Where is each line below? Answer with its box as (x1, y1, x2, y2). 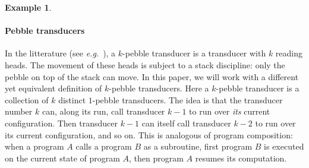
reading (275, 47, 303, 59)
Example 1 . (5, 1, 52, 13)
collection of (5, 93, 49, 106)
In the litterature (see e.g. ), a (5, 47, 116, 59)
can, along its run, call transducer (42, 105, 165, 118)
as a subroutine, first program (143, 140, 253, 153)
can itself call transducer (141, 116, 231, 129)
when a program (5, 140, 64, 153)
